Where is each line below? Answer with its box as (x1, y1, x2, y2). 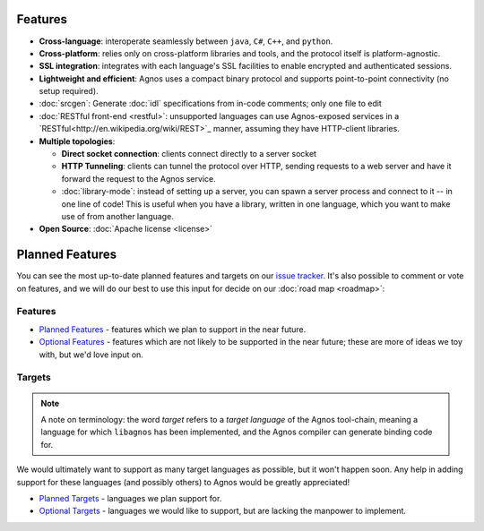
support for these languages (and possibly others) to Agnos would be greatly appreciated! (16, 476, 350, 487)
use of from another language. (61, 210, 174, 221)
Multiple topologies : (39, 135, 116, 147)
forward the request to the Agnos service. (61, 173, 216, 184)
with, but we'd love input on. (39, 349, 143, 360)
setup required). (39, 86, 99, 97)
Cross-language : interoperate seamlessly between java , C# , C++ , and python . (39, 36, 333, 47)
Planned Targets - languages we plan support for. (39, 492, 222, 503)
